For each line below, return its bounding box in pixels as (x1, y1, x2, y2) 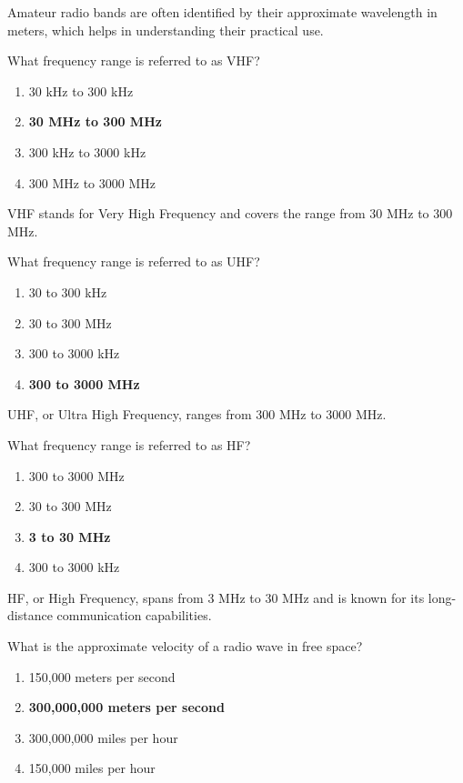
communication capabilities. (56, 606, 212, 625)
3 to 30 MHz (28, 527, 111, 546)
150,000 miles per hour (28, 758, 156, 778)
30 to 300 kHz (28, 282, 107, 301)
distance (7, 606, 53, 625)
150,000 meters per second (28, 667, 176, 686)
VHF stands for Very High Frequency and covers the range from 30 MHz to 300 (7, 204, 453, 223)
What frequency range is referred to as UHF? (7, 252, 260, 271)
